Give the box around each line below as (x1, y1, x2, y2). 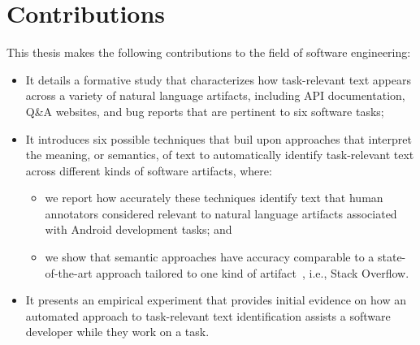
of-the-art (45, 264, 93, 281)
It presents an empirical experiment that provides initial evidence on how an (25, 291, 407, 308)
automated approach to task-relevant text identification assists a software (25, 307, 391, 324)
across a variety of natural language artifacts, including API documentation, (25, 87, 405, 104)
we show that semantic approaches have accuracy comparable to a (45, 248, 375, 265)
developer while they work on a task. (25, 323, 210, 340)
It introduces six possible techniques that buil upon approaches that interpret (25, 130, 412, 147)
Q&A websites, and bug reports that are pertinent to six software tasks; (25, 102, 384, 119)
